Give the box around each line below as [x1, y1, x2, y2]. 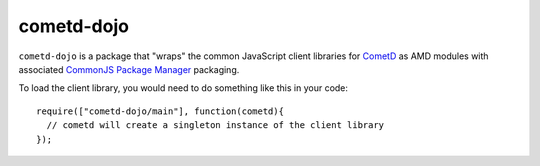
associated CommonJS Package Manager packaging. [18, 63, 240, 75]
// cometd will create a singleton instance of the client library [46, 120, 385, 131]
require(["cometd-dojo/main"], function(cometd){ [36, 105, 285, 117]
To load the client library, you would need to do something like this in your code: [18, 82, 349, 94]
